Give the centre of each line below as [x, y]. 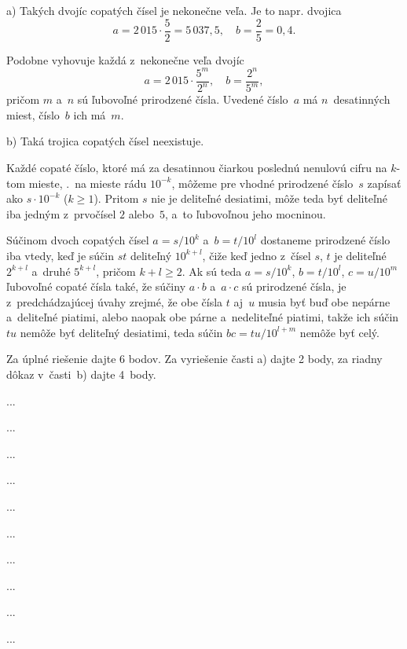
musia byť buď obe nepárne [324, 301]
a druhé [51, 271]
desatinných [362, 99]
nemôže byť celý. [339, 332]
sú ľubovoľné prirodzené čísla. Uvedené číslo [183, 99]
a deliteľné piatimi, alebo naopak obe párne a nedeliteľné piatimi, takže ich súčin [203, 317]
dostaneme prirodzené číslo [325, 240]
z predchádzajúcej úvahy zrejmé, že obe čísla [115, 301]
